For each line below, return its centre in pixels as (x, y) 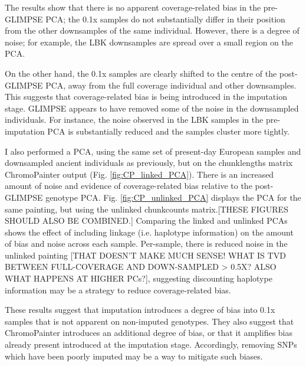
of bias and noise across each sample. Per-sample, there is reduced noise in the (146, 244)
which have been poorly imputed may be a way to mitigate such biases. (134, 356)
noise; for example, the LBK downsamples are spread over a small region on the (149, 42)
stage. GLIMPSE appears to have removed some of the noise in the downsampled (152, 108)
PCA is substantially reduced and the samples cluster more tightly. (169, 131)
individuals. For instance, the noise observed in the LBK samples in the (134, 120)
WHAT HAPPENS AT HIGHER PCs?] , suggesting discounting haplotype (139, 278)
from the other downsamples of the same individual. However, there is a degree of (152, 30)
